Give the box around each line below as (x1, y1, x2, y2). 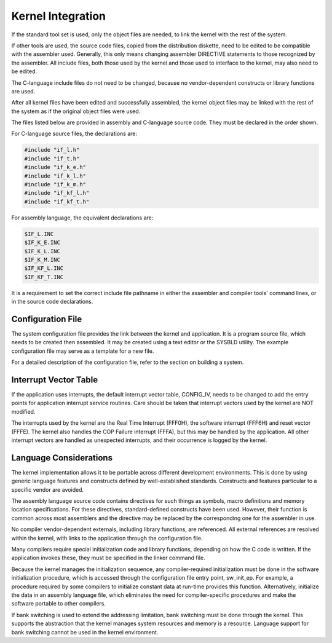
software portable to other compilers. (11, 600, 106, 607)
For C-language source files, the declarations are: (11, 130, 138, 138)
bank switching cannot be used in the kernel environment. (11, 628, 159, 636)
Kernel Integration (11, 9, 106, 23)
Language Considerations (11, 452, 113, 463)
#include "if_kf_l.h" (24, 189, 90, 197)
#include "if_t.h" (24, 155, 80, 162)
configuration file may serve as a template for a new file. (11, 347, 154, 355)
